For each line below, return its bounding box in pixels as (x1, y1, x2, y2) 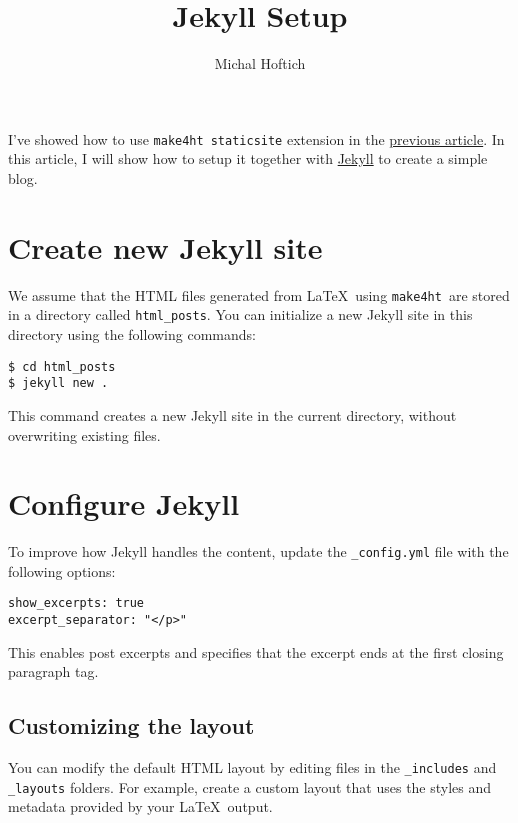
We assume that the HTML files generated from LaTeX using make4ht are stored (8, 284, 510, 305)
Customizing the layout (8, 710, 255, 741)
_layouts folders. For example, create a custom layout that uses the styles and (8, 776, 492, 797)
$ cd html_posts (8, 359, 116, 374)
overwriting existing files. (8, 424, 161, 445)
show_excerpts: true (8, 596, 145, 611)
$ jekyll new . (8, 376, 109, 391)
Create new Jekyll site (8, 226, 323, 267)
